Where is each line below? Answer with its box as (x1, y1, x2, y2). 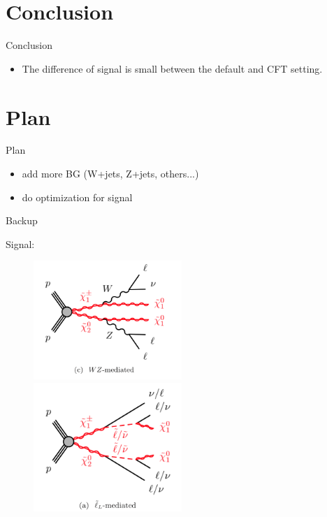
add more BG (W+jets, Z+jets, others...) (22, 166, 199, 181)
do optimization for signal (22, 189, 133, 204)
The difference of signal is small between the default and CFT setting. (22, 61, 323, 75)
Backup (6, 213, 38, 228)
